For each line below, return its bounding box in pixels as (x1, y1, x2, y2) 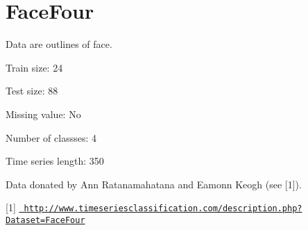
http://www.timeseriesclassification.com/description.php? (24, 204, 302, 214)
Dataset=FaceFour (6, 215, 85, 225)
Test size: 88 (6, 83, 58, 98)
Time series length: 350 (6, 154, 104, 168)
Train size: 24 (6, 60, 63, 74)
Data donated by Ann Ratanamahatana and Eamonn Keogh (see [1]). (6, 176, 302, 191)
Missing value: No (6, 106, 81, 121)
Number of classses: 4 (6, 130, 96, 145)
